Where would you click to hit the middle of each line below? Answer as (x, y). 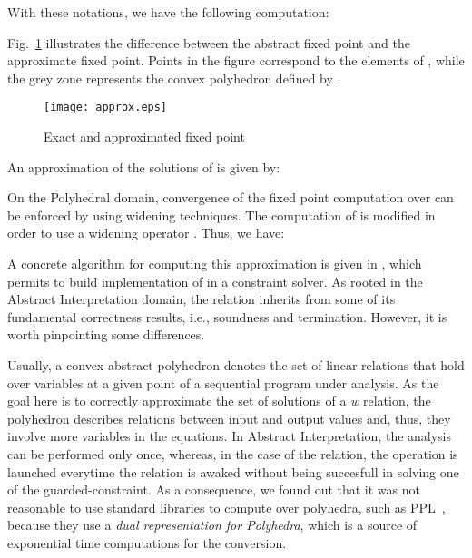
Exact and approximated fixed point (144, 137)
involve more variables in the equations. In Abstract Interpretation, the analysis (230, 436)
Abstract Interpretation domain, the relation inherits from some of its (202, 299)
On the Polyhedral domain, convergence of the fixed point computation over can (231, 197)
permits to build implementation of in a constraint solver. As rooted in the (215, 281)
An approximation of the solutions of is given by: (144, 166)
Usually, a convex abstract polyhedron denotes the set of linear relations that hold (236, 364)
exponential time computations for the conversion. (147, 542)
